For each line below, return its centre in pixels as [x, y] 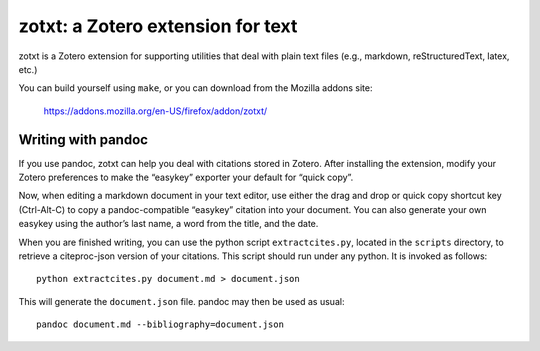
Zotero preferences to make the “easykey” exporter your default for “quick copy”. [186, 177]
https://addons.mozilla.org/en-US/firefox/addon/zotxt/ [155, 111]
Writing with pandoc [83, 139]
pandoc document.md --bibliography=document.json [160, 324]
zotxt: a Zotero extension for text [158, 26]
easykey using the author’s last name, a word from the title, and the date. [168, 224]
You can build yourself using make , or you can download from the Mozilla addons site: [196, 88]
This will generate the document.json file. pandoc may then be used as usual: [181, 301]
